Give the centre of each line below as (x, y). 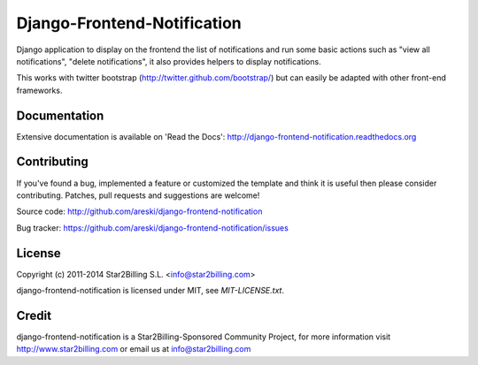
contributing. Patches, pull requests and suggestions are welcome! (138, 195)
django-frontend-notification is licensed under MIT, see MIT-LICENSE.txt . (150, 290)
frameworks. (39, 90)
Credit (34, 315)
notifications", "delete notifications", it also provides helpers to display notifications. (169, 61)
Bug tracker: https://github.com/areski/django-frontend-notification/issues (153, 228)
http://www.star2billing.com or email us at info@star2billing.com (134, 349)
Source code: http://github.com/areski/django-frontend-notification (139, 211)
